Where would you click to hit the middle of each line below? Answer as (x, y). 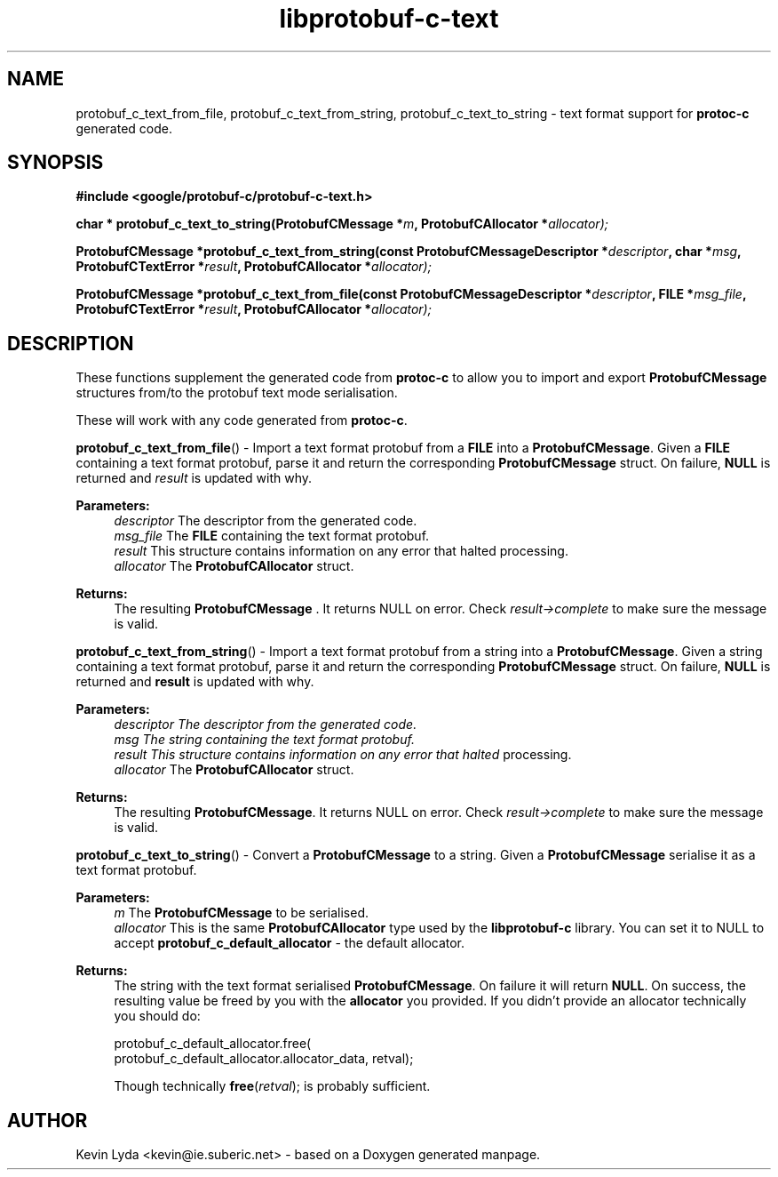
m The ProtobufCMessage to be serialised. (242, 913)
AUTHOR (48, 1120)
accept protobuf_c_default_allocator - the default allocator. (290, 943)
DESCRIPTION (71, 343)
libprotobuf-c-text (389, 19)
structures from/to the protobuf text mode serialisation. (237, 393)
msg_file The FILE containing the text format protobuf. (272, 536)
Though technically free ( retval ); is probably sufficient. (272, 1086)
